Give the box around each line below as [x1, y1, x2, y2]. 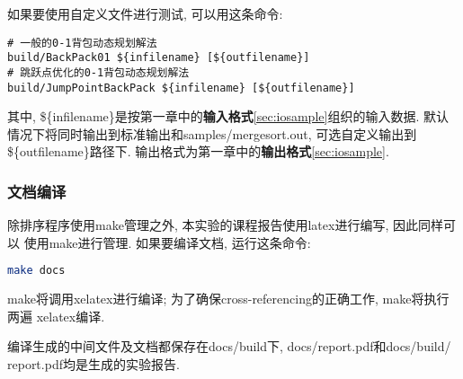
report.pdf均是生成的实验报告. [7, 355, 180, 374]
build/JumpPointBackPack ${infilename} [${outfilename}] [7, 81, 355, 94]
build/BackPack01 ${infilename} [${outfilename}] [7, 51, 310, 65]
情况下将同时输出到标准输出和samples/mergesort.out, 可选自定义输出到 [7, 124, 417, 143]
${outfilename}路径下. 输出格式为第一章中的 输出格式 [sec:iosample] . [7, 142, 389, 161]
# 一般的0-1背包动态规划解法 [7, 36, 157, 49]
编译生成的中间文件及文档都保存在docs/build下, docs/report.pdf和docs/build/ [7, 337, 451, 356]
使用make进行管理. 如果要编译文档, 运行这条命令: [23, 233, 311, 251]
